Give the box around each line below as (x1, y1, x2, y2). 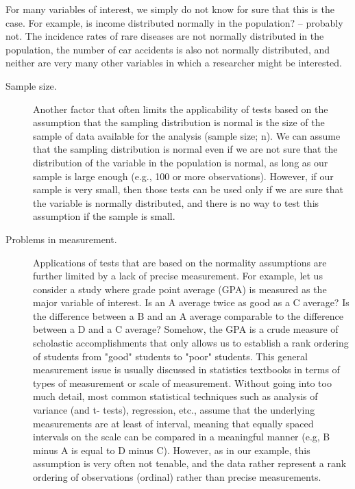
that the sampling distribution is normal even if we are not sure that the (33, 142, 338, 156)
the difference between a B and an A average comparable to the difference (33, 308, 343, 323)
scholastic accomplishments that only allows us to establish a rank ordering (33, 336, 349, 350)
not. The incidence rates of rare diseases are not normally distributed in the (5, 29, 324, 43)
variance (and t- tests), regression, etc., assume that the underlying (33, 403, 315, 417)
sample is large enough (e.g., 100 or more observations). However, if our (33, 168, 334, 183)
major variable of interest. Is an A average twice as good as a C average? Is (33, 295, 350, 310)
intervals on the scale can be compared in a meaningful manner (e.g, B (33, 429, 330, 444)
